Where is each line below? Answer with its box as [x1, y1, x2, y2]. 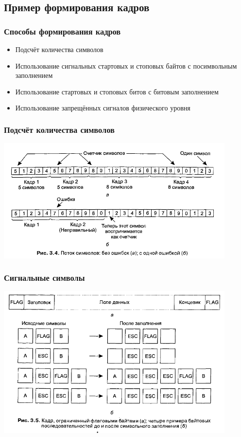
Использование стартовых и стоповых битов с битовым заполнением [15, 86, 219, 96]
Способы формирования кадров [4, 25, 121, 37]
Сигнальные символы [4, 271, 85, 283]
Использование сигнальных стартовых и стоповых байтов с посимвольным [15, 60, 237, 71]
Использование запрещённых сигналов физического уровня [15, 103, 190, 113]
